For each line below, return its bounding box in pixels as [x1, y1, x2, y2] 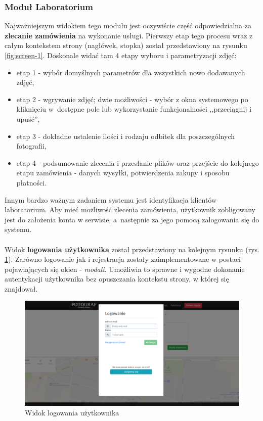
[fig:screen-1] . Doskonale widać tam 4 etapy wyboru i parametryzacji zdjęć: [5, 50, 237, 60]
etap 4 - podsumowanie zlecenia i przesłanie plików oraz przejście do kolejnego [16, 157, 259, 168]
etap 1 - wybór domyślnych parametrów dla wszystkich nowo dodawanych [16, 67, 245, 77]
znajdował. [5, 283, 38, 294]
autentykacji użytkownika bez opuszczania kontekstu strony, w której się [5, 273, 229, 284]
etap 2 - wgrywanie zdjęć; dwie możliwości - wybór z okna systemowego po [16, 93, 248, 104]
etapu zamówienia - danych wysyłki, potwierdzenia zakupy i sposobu [16, 167, 230, 178]
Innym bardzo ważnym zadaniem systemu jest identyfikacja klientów [5, 194, 217, 205]
